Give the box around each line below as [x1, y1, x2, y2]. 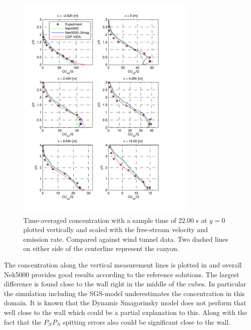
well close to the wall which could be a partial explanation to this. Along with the [4, 307, 247, 317]
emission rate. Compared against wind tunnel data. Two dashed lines [23, 234, 228, 244]
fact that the [4, 316, 42, 327]
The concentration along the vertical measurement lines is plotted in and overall [4, 259, 242, 269]
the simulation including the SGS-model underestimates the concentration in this [4, 288, 245, 298]
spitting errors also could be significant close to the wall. [63, 316, 231, 327]
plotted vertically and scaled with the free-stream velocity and [23, 224, 208, 235]
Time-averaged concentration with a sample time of [23, 215, 176, 225]
